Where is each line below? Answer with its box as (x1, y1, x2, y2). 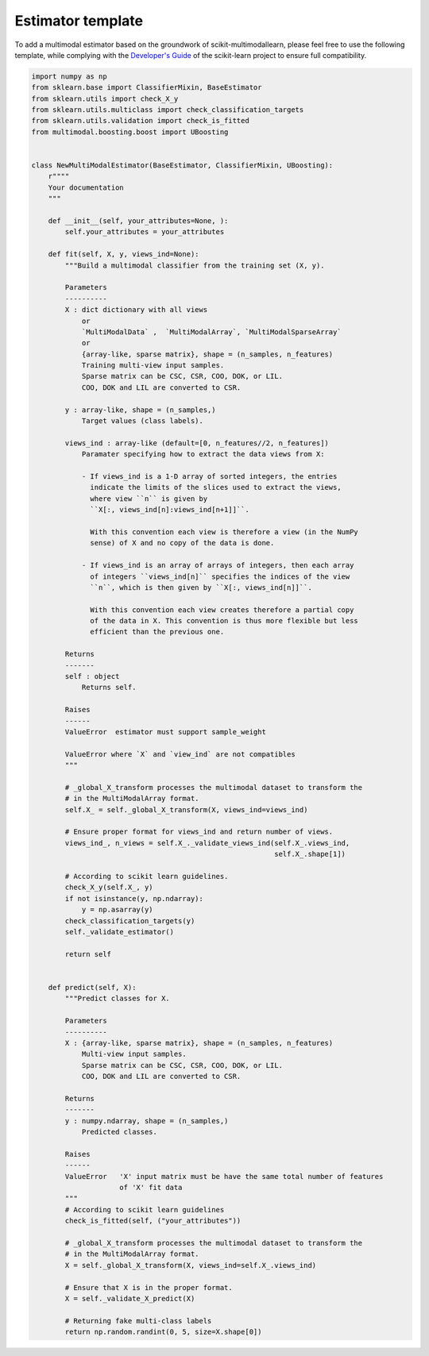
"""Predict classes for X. (64, 994, 170, 1004)
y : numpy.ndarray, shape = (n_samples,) (64, 1116, 229, 1125)
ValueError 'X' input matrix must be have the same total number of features (64, 1172, 384, 1181)
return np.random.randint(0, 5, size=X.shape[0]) (64, 1327, 262, 1337)
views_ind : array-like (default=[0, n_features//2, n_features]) (64, 438, 330, 448)
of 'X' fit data (119, 1183, 183, 1192)
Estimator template (14, 12, 143, 29)
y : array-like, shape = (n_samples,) (64, 405, 216, 414)
